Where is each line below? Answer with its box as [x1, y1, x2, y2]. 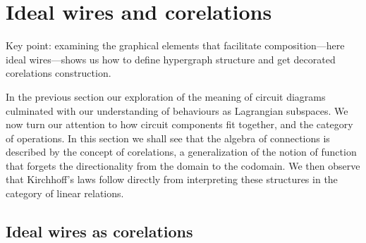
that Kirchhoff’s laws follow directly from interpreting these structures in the [6, 172, 338, 187]
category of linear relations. [6, 186, 124, 201]
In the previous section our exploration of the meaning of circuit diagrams [6, 89, 326, 104]
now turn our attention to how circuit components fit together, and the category [6, 117, 353, 132]
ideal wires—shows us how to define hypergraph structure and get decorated [6, 51, 336, 66]
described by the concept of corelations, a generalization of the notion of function [6, 144, 357, 159]
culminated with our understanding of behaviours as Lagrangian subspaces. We [6, 103, 348, 118]
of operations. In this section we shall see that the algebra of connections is [6, 130, 330, 145]
